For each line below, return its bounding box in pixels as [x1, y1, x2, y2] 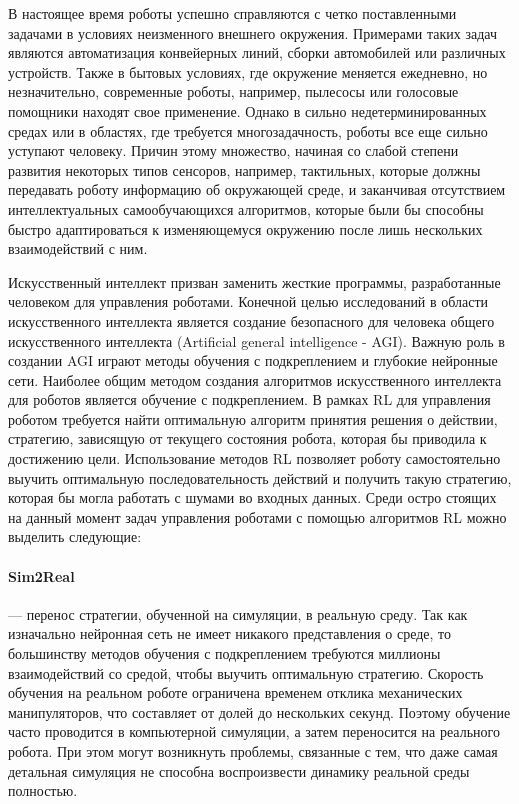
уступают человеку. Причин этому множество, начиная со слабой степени [8, 140, 459, 161]
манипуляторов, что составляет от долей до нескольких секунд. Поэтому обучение [8, 701, 511, 722]
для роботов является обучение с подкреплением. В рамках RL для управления [8, 389, 491, 410]
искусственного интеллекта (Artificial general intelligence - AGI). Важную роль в [8, 330, 505, 351]
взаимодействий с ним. [8, 238, 148, 259]
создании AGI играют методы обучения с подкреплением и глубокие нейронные [8, 350, 498, 371]
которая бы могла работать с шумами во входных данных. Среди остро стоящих [8, 487, 497, 508]
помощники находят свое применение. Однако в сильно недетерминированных [8, 100, 487, 121]
